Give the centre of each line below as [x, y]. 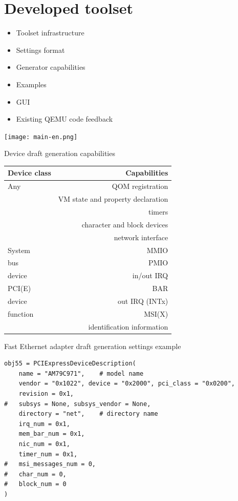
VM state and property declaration [113, 199]
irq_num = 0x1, [44, 424]
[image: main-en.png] [41, 137]
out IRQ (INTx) [143, 301]
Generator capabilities [51, 67]
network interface [141, 237]
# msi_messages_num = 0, [50, 464]
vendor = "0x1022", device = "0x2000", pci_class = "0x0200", [127, 384]
